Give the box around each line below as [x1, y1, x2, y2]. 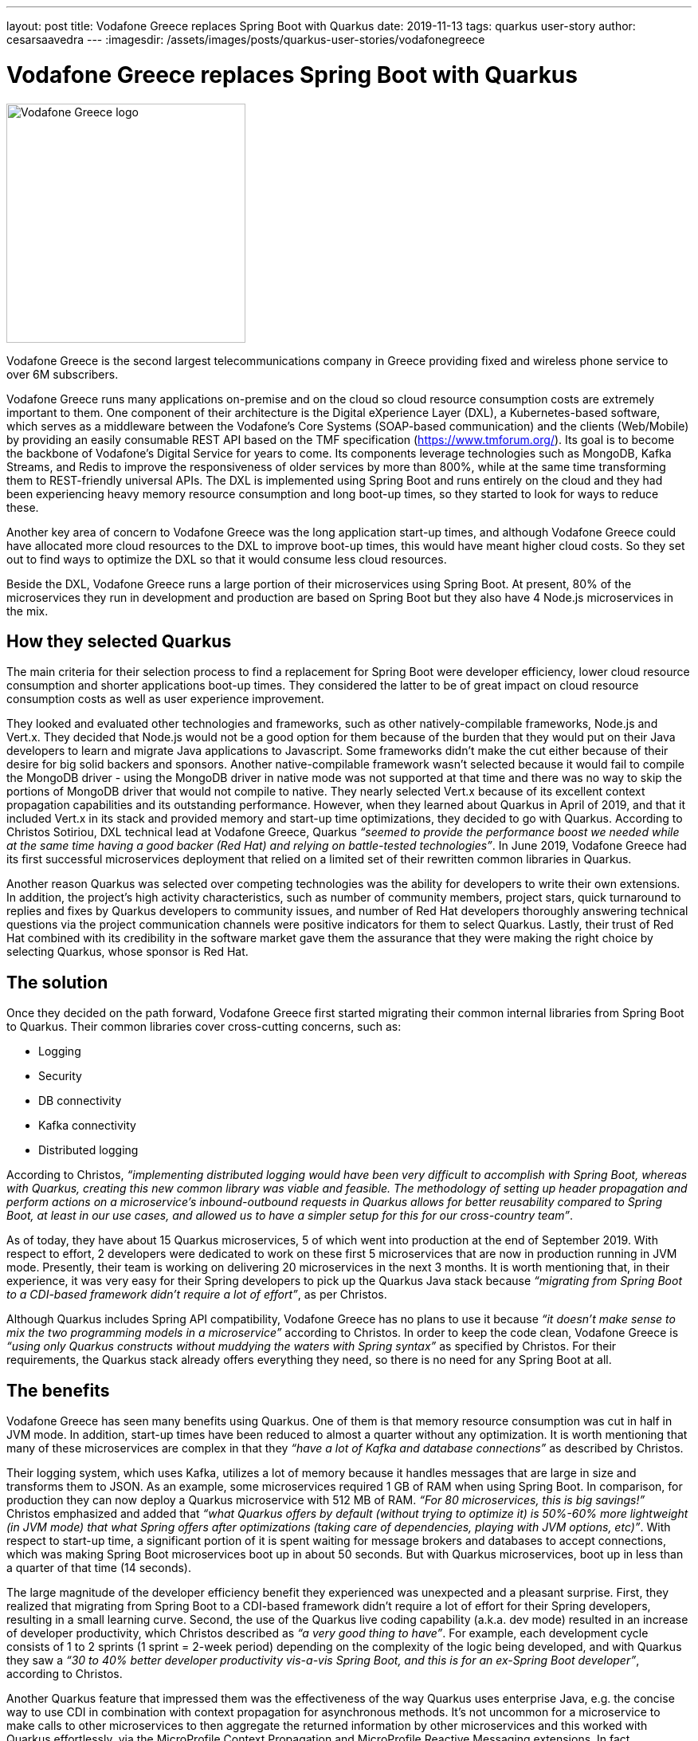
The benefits [6, 1380, 110, 1401]
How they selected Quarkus [6, 631, 232, 651]
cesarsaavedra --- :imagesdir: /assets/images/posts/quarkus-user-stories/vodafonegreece [6, 33, 485, 46]
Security [38, 1069, 82, 1083]
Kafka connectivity [38, 1118, 136, 1133]
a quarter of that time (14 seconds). [6, 1561, 191, 1575]
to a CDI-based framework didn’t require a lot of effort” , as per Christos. [6, 1287, 387, 1302]
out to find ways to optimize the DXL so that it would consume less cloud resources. [6, 552, 447, 566]
